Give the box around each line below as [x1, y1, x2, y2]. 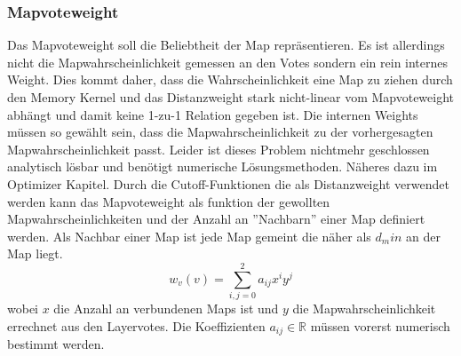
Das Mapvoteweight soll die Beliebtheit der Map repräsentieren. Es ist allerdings [7, 36, 445, 54]
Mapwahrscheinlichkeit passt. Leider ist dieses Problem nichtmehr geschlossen [7, 139, 430, 158]
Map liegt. [7, 244, 63, 263]
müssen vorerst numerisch [310, 316, 450, 335]
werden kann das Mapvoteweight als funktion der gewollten [7, 192, 330, 210]
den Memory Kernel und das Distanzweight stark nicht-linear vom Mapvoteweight [7, 88, 455, 106]
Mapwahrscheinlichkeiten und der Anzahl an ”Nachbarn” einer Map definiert [7, 210, 425, 228]
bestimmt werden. [7, 335, 105, 353]
